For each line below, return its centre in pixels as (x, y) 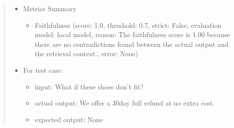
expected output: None (69, 119)
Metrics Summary (50, 8)
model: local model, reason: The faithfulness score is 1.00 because (132, 34)
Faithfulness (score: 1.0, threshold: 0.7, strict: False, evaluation (128, 25)
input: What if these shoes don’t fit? (89, 86)
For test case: (43, 70)
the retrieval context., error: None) (87, 53)
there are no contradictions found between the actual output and (132, 44)
